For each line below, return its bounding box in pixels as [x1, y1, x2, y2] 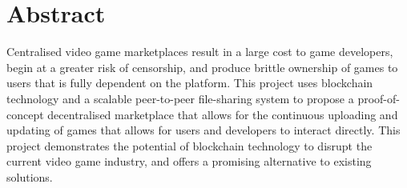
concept [6, 106, 44, 122]
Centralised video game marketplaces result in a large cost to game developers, [6, 43, 393, 60]
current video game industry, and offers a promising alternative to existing [6, 153, 372, 170]
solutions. [6, 168, 53, 185]
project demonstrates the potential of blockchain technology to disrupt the [6, 137, 373, 154]
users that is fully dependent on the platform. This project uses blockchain [6, 74, 373, 91]
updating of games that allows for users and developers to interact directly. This [6, 122, 401, 138]
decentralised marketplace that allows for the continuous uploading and [47, 106, 398, 122]
